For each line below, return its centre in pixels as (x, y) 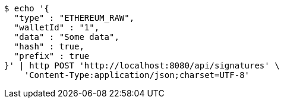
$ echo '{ (27, 8)
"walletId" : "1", (57, 27)
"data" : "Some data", (67, 37)
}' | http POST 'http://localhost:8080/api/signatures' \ (142, 65)
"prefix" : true (52, 56)
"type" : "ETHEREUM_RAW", (74, 18)
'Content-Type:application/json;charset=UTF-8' (137, 75)
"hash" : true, (49, 46)
